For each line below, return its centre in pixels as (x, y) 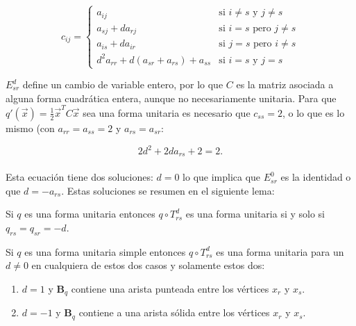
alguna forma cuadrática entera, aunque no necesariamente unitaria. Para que (171, 98)
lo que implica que (222, 177)
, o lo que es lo (314, 112)
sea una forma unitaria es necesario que (167, 112)
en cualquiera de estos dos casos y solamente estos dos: (148, 265)
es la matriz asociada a (285, 84)
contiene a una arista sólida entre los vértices (174, 312)
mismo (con (30, 128)
